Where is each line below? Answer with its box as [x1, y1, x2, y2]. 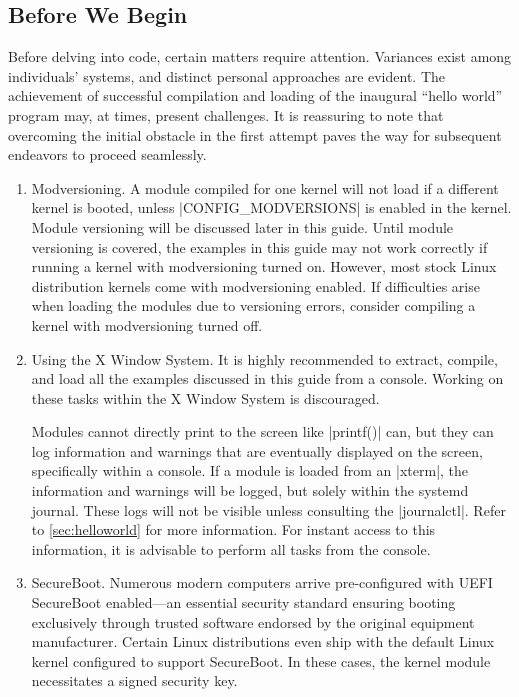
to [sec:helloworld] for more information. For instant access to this [31, 519, 436, 540]
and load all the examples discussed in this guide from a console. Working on [31, 368, 504, 389]
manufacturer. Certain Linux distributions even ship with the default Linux [31, 631, 495, 652]
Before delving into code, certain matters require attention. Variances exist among [8, 46, 512, 67]
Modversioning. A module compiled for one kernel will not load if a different [31, 177, 499, 198]
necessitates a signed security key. [31, 670, 238, 691]
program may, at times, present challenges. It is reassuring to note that [8, 104, 444, 125]
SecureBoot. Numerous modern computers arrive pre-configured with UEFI [31, 572, 493, 593]
